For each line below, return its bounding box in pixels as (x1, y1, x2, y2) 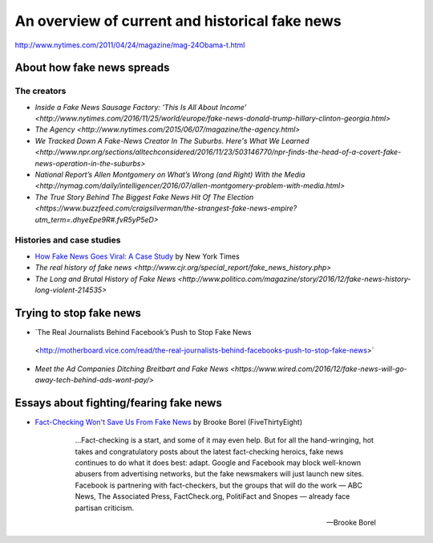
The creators (14, 85, 67, 96)
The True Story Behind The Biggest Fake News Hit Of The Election (34, 192, 254, 202)
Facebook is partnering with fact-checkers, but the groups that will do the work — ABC (75, 480, 363, 490)
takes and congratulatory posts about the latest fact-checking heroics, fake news (75, 447, 344, 456)
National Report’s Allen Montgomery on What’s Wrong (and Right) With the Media (34, 169, 306, 180)
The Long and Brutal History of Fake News (34, 274, 176, 284)
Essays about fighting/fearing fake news (14, 396, 222, 410)
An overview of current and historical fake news (14, 12, 342, 30)
